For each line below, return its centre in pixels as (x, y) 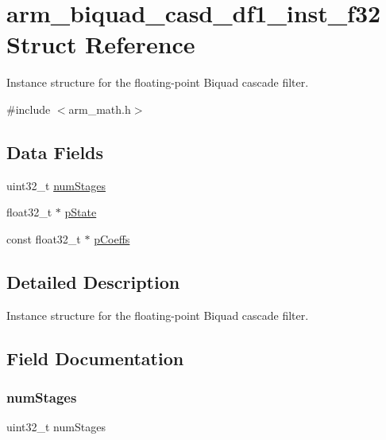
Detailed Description (93, 281)
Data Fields (55, 152)
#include (29, 109)
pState (81, 212)
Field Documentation (95, 358)
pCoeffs (112, 238)
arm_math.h (100, 109)
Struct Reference (101, 44)
